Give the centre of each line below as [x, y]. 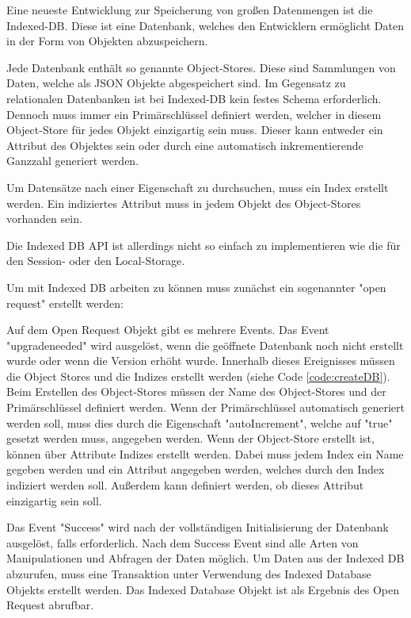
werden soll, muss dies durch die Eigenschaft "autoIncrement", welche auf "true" [200, 422]
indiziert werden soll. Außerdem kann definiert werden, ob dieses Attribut [185, 485]
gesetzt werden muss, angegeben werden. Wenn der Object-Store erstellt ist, [190, 438]
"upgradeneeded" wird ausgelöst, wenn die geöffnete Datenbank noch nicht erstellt [205, 345]
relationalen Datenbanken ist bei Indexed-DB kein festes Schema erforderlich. [194, 98]
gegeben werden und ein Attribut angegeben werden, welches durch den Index [196, 469]
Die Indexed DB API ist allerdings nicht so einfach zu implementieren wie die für [204, 245]
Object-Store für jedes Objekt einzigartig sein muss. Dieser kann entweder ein [195, 130]
